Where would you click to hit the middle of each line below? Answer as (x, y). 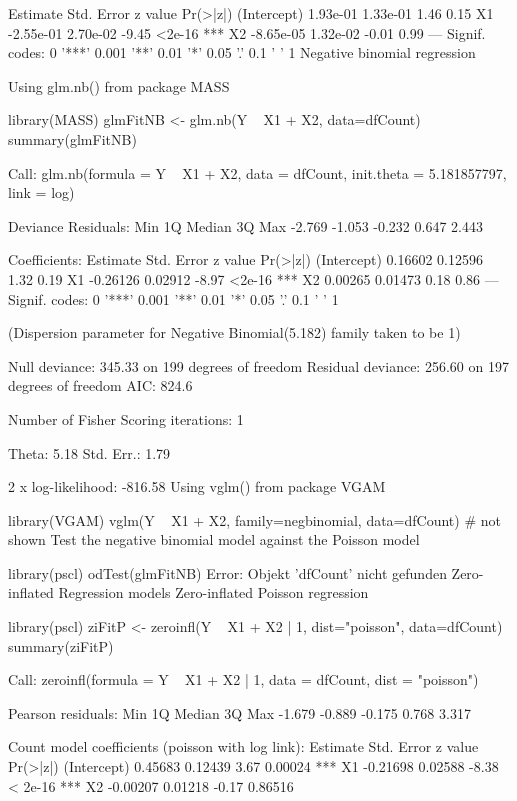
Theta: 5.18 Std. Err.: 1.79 (89, 452)
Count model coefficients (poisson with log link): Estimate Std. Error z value (243, 746)
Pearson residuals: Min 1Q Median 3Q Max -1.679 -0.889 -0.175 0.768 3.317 (239, 712)
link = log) (41, 192)
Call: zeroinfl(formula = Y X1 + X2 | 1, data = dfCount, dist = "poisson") (243, 679)
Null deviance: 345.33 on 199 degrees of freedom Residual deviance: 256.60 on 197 (258, 365)
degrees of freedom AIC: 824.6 (100, 385)
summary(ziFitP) (61, 645)
